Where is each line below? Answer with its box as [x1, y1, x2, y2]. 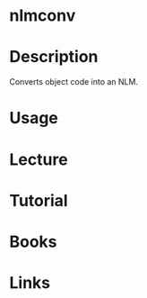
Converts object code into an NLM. [9, 77, 139, 87]
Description [9, 47, 99, 68]
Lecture [9, 149, 69, 169]
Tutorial [9, 190, 69, 211]
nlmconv [9, 5, 76, 26]
